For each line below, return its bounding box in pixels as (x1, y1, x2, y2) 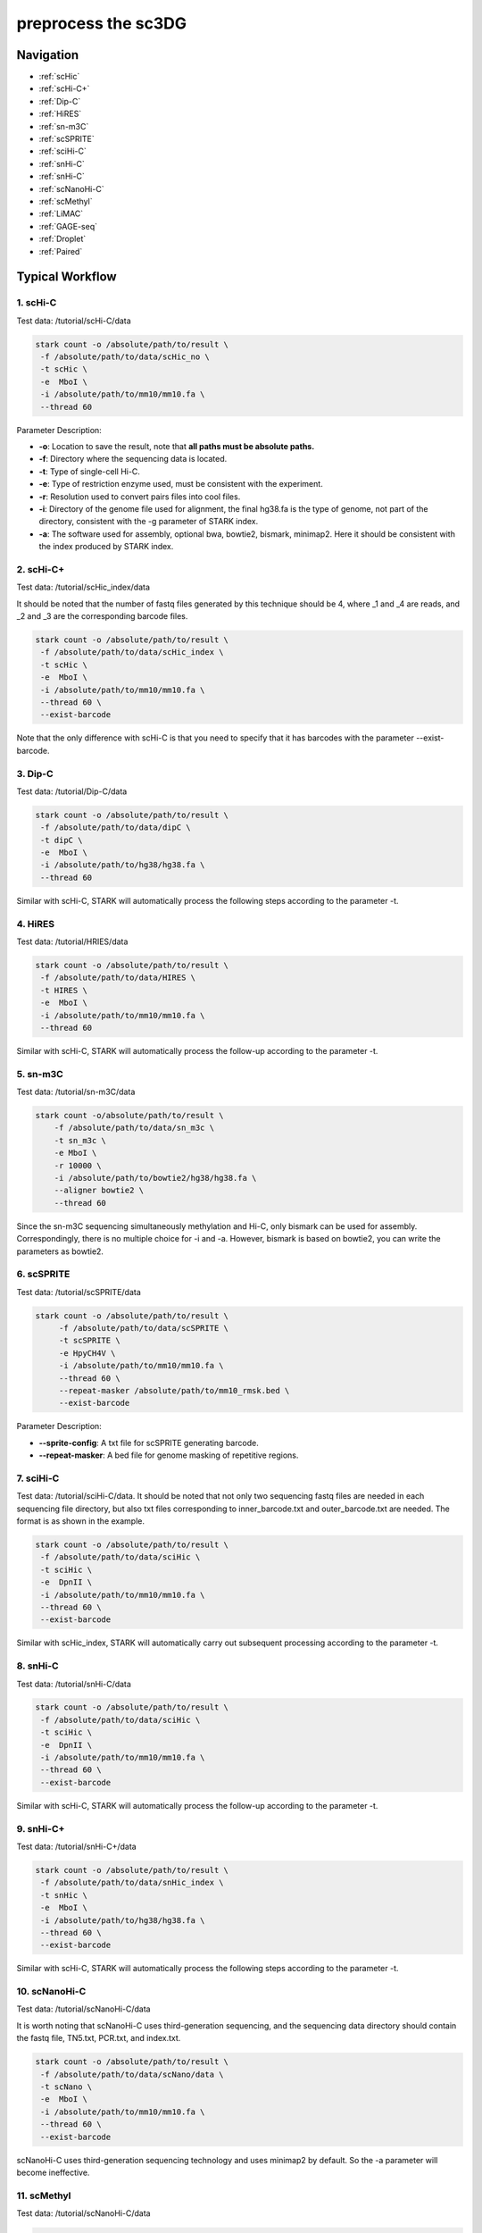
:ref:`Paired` (38, 246, 83, 256)
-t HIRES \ (40, 985, 88, 995)
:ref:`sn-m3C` (38, 121, 89, 131)
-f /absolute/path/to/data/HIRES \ (40, 973, 196, 983)
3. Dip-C (16, 767, 54, 780)
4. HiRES (16, 917, 55, 930)
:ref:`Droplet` (38, 233, 87, 245)
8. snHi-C (16, 1660, 59, 1672)
